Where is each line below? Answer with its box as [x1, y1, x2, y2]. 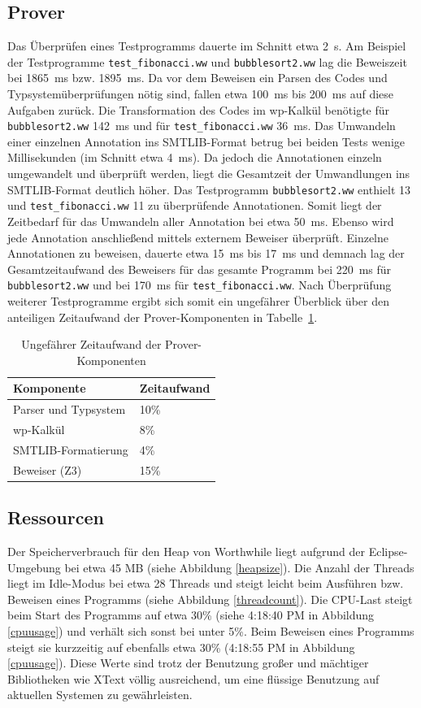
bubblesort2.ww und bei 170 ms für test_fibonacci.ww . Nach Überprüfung [7, 276, 392, 293]
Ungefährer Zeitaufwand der [21, 336, 162, 353]
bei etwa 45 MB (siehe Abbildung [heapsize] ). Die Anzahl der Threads [64, 558, 414, 576]
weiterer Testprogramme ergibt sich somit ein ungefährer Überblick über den [7, 293, 389, 310]
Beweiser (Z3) [13, 461, 82, 478]
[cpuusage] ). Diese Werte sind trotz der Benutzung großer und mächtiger [7, 654, 369, 671]
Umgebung [7, 558, 61, 576]
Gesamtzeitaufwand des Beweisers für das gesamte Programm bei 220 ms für [7, 260, 392, 277]
